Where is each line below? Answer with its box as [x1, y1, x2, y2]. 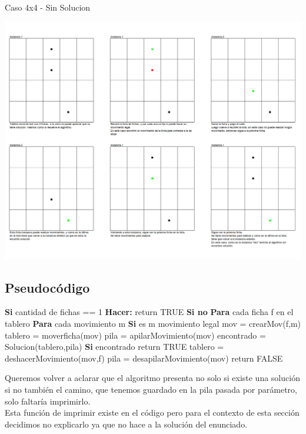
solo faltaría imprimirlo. [5, 395, 91, 407]
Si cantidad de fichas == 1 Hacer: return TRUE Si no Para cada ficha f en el [5, 306, 294, 318]
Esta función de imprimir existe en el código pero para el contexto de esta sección [5, 406, 300, 419]
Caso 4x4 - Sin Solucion [5, 1, 91, 13]
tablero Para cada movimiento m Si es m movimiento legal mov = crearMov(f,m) [5, 317, 301, 330]
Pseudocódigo [5, 278, 90, 296]
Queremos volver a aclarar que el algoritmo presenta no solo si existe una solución [5, 372, 300, 384]
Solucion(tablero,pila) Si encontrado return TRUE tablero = [5, 340, 224, 353]
